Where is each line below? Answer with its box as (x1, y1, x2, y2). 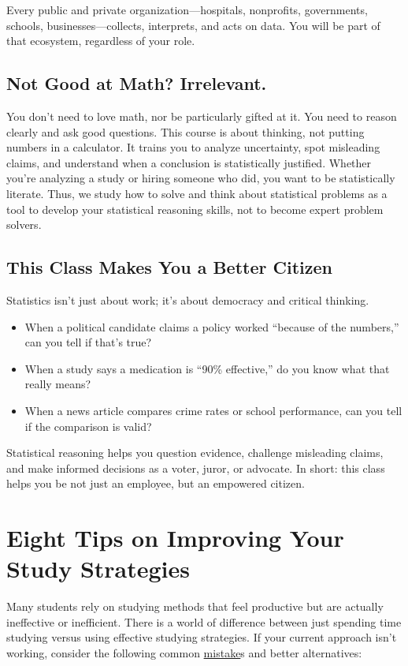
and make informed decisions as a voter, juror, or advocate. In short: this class (6, 459, 385, 476)
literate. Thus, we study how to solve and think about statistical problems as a (6, 185, 388, 201)
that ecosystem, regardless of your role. (6, 32, 195, 49)
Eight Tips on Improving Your (6, 522, 344, 554)
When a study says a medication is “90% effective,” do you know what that (24, 360, 390, 376)
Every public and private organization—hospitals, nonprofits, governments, (6, 2, 368, 17)
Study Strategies (6, 552, 191, 585)
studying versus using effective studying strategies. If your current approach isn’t (6, 629, 397, 645)
